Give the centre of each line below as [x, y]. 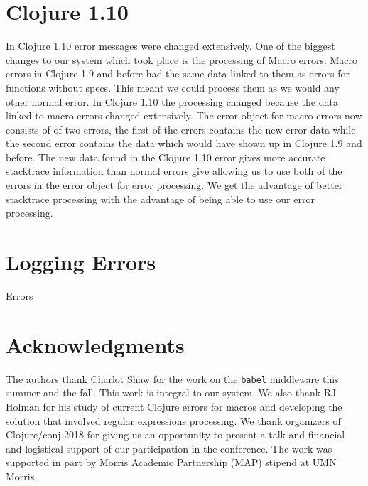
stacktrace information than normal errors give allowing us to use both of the [174, 171]
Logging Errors [81, 262]
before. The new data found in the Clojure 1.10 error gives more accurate [166, 157]
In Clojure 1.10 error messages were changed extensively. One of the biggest [171, 46]
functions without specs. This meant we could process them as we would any [173, 87]
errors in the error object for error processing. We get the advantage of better [174, 185]
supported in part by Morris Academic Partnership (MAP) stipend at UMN [171, 462]
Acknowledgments [95, 344]
